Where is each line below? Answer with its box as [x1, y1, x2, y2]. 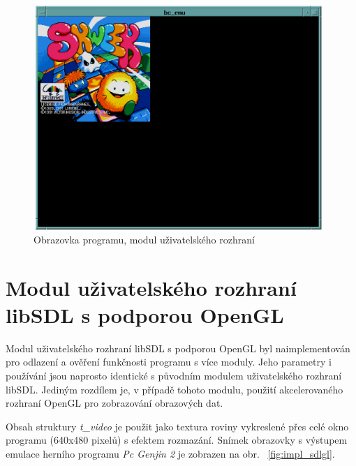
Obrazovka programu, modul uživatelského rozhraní [34, 232, 255, 246]
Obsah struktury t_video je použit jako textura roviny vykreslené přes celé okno [6, 419, 349, 433]
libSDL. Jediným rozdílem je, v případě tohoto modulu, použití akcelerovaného [6, 382, 343, 396]
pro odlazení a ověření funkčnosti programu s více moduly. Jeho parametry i [6, 354, 332, 369]
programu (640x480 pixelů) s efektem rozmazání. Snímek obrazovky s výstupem [6, 433, 348, 447]
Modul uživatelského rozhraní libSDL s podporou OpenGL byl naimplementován [6, 340, 350, 355]
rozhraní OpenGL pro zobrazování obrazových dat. [6, 396, 223, 410]
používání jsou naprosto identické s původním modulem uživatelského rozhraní [6, 368, 342, 382]
